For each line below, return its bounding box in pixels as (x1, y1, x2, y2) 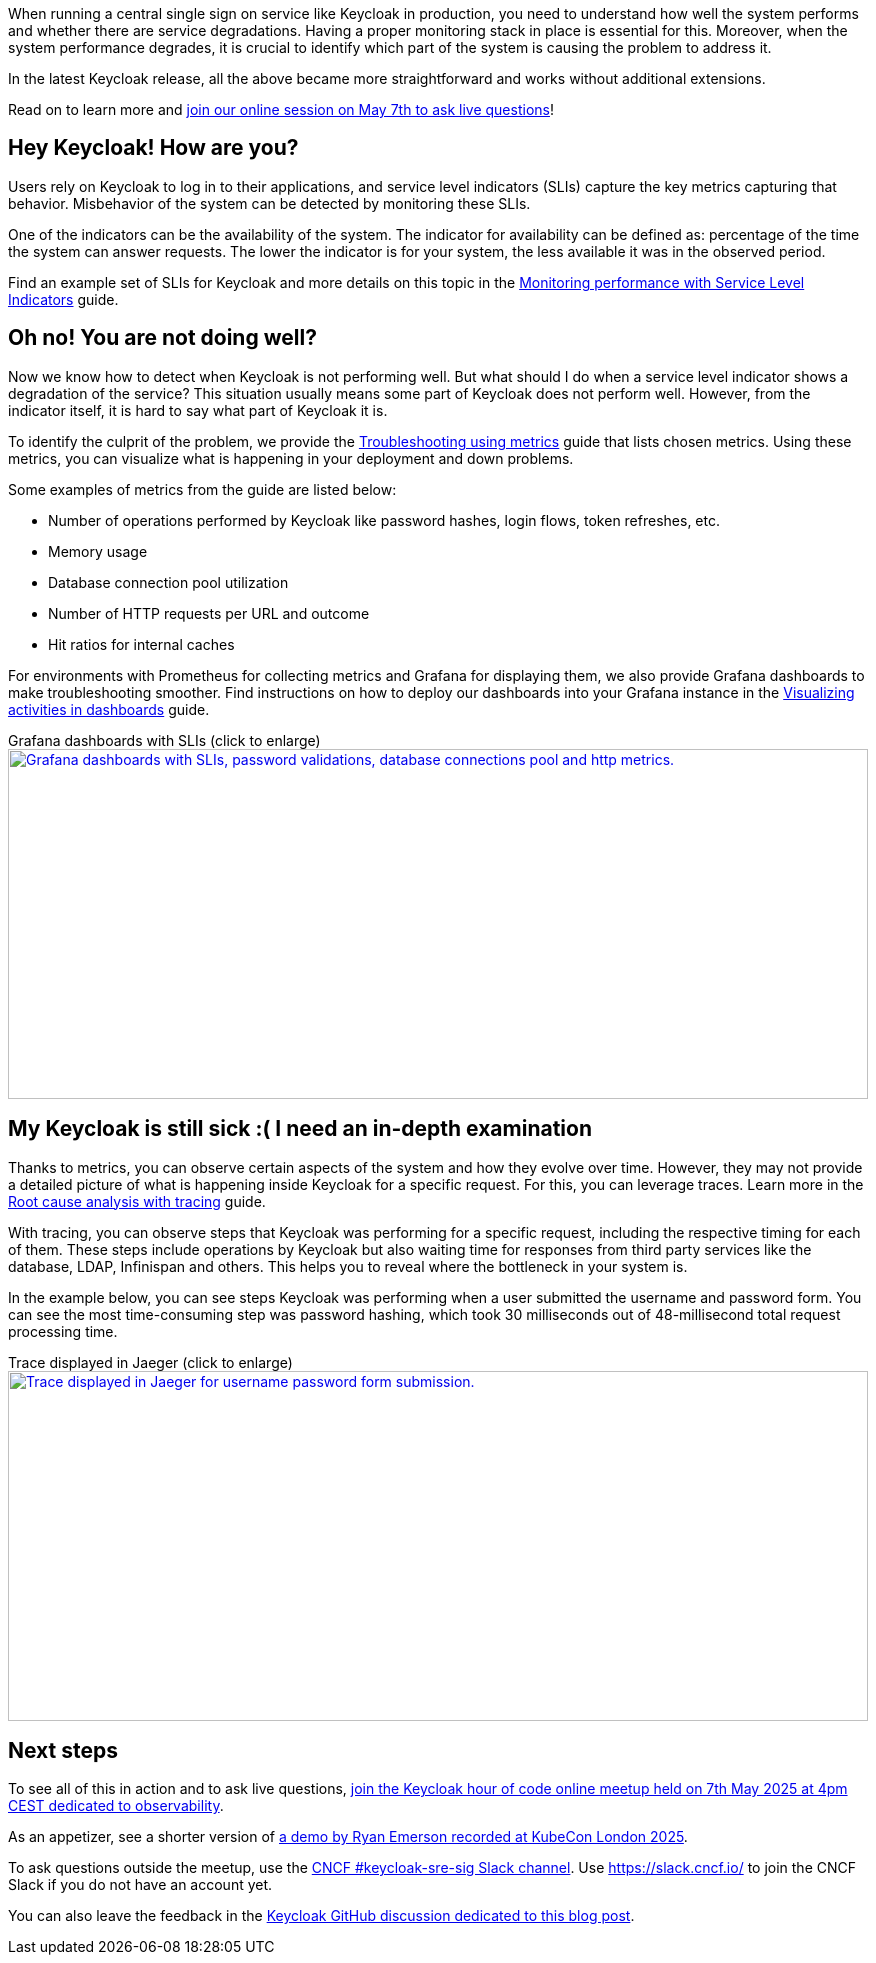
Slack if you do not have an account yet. (8, 1876, 273, 1894)
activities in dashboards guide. (8, 700, 210, 718)
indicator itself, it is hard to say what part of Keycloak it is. (8, 401, 388, 419)
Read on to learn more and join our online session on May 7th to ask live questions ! (8, 101, 554, 118)
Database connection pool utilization (48, 573, 289, 591)
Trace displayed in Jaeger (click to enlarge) (8, 1353, 293, 1371)
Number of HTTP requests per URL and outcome (48, 604, 370, 622)
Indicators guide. (8, 290, 119, 308)
